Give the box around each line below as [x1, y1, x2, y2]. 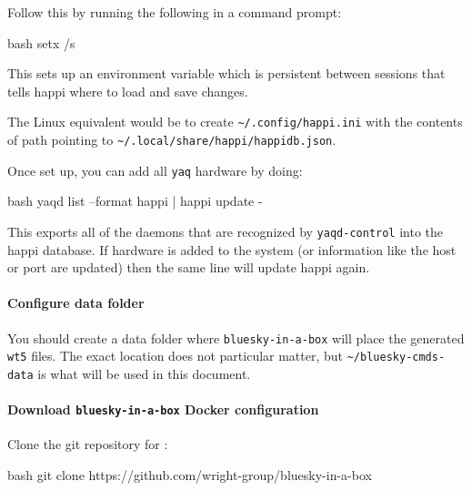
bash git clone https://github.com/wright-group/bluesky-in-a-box [7, 465, 372, 484]
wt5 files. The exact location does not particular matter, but [7, 346, 344, 365]
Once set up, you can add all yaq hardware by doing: [7, 160, 303, 179]
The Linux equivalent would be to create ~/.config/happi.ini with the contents [7, 112, 463, 131]
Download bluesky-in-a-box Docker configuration [7, 400, 319, 419]
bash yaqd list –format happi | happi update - [7, 191, 263, 210]
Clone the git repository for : [7, 435, 168, 454]
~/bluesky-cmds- [346, 351, 446, 364]
